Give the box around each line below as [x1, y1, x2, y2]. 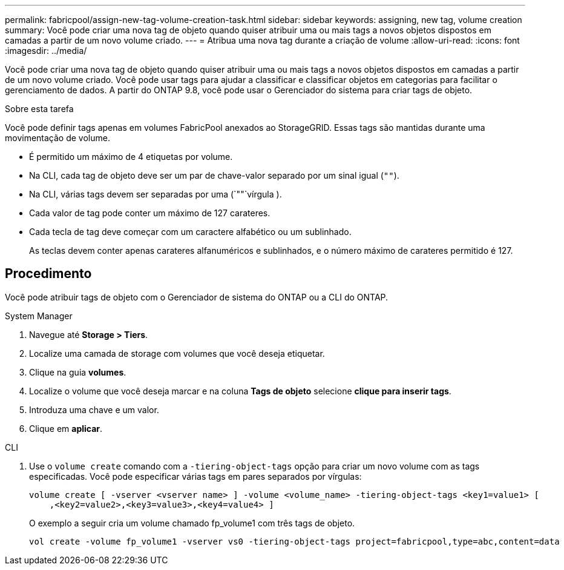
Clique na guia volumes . [29, 366, 126, 377]
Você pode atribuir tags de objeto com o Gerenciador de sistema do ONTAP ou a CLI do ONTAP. [5, 291, 389, 302]
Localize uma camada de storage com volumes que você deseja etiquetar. [29, 348, 325, 359]
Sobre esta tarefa [5, 104, 74, 114]
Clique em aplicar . [29, 423, 103, 434]
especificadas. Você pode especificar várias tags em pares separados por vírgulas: [29, 471, 362, 482]
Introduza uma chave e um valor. [29, 404, 159, 415]
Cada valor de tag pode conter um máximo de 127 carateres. [29, 208, 271, 218]
